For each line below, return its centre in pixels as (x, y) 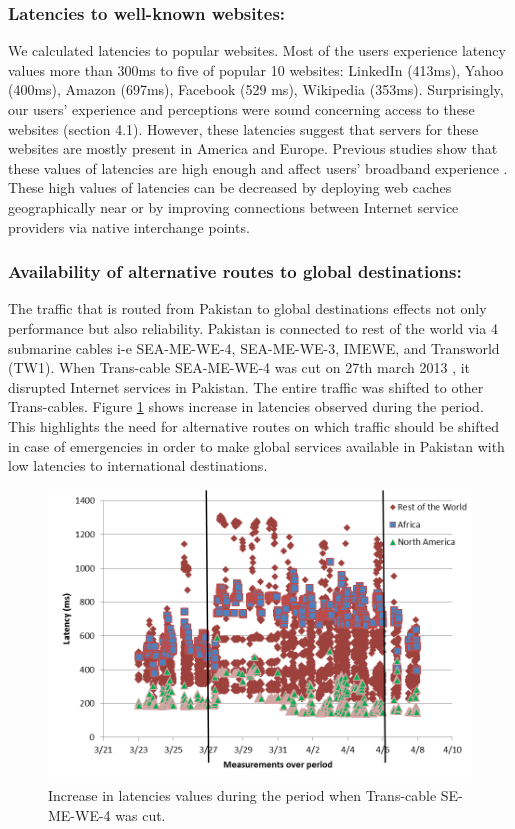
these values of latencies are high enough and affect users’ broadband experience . (258, 167)
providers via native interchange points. (129, 226)
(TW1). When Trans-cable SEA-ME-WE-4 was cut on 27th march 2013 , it (239, 367)
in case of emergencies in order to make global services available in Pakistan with (256, 445)
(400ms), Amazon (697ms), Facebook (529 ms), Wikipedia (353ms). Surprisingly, (256, 89)
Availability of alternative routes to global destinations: (235, 271)
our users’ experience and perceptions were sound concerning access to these (241, 109)
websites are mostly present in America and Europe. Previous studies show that (253, 148)
